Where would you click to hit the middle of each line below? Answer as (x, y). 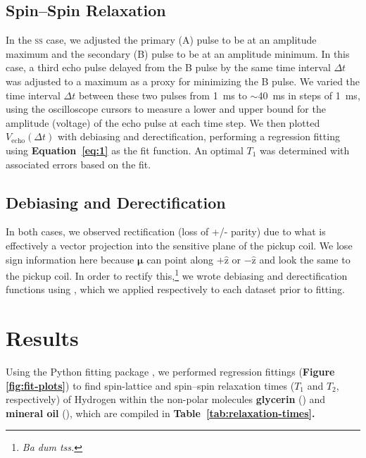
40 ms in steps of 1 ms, (309, 95)
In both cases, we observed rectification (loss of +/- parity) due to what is (166, 231)
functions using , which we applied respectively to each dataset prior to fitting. (175, 289)
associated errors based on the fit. (78, 164)
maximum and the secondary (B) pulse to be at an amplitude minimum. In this (178, 53)
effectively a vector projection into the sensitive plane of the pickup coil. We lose (179, 245)
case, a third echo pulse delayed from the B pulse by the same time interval (168, 67)
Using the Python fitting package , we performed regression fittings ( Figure (170, 372)
